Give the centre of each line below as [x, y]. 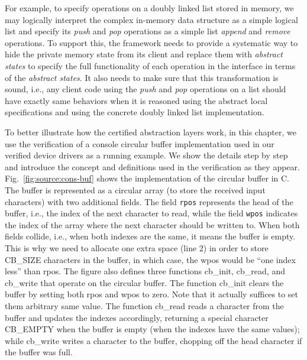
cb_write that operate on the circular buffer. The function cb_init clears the [144, 282]
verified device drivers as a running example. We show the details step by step [146, 155]
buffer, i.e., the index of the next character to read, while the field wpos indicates [151, 213]
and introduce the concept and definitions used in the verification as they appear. [152, 166]
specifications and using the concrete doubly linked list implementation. [135, 112]
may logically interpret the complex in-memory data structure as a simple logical [151, 19]
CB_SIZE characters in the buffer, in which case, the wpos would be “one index [150, 259]
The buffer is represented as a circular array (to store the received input [135, 189]
